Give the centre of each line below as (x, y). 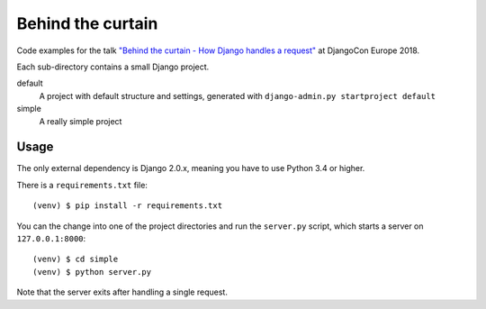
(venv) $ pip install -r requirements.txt (128, 206)
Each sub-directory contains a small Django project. (113, 67)
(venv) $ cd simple (76, 259)
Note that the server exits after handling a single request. (122, 292)
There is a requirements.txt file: (82, 185)
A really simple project (81, 121)
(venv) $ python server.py (92, 272)
